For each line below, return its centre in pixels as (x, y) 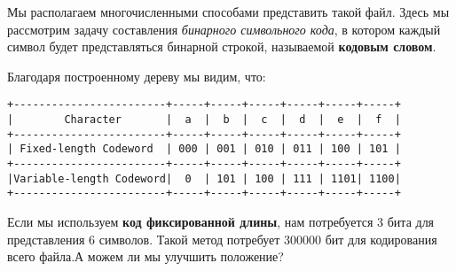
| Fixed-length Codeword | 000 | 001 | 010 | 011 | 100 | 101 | (204, 149)
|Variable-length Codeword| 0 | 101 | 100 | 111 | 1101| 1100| (204, 178)
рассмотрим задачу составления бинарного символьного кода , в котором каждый (224, 29)
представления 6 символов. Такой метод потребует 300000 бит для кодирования (222, 239)
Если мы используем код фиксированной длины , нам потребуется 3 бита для (221, 221)
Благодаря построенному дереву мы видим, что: (137, 76)
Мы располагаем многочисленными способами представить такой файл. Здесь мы (228, 12)
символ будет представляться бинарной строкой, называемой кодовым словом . (222, 46)
